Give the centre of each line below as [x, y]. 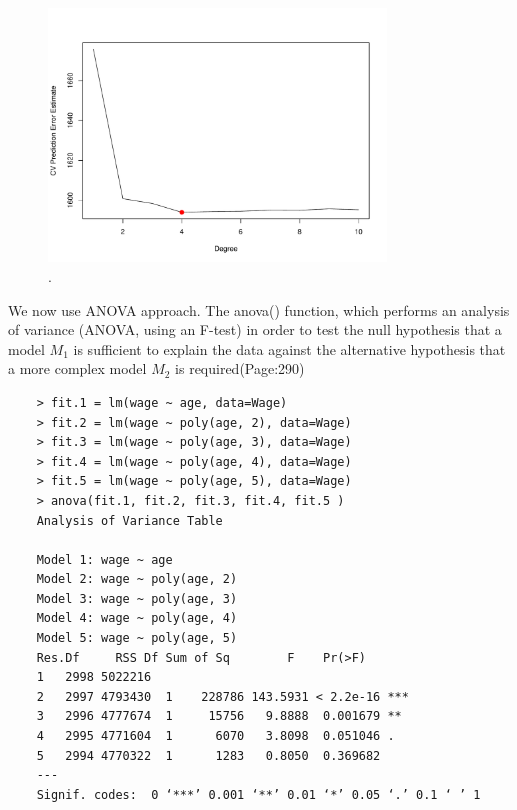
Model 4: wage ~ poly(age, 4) [137, 618]
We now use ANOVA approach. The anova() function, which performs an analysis [259, 309]
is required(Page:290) [240, 368]
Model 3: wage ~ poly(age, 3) [137, 598]
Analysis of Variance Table [129, 520]
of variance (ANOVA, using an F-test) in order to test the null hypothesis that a [255, 329]
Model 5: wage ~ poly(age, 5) [137, 638]
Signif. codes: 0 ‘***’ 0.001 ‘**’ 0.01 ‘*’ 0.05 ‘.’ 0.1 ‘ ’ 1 [258, 794]
